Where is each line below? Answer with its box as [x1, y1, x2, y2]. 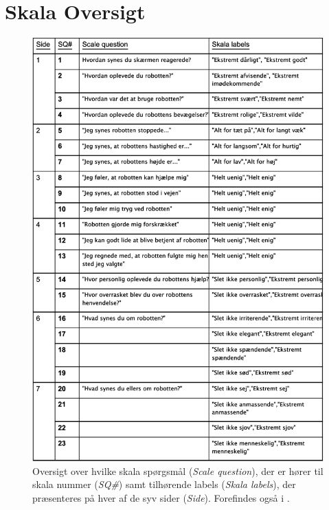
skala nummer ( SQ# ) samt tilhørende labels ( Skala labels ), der [32, 477, 296, 491]
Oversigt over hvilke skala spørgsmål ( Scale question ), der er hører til [32, 463, 324, 478]
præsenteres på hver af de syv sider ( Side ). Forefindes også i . [32, 490, 290, 505]
